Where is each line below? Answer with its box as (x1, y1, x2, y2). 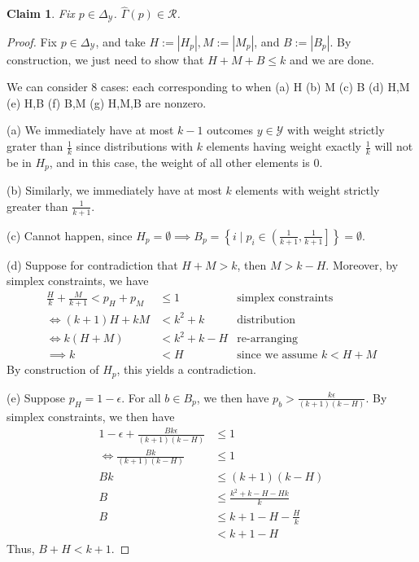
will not (374, 138, 413, 155)
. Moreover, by (325, 256, 399, 273)
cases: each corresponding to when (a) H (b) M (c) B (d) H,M (100, 78, 410, 95)
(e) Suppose (7, 389, 66, 406)
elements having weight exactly (206, 138, 362, 155)
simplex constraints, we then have (7, 408, 175, 425)
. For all (121, 389, 161, 406)
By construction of (7, 361, 99, 378)
